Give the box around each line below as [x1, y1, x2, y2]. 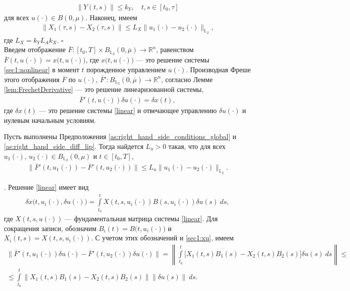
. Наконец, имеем [85, 12, 137, 23]
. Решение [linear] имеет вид [4, 181, 89, 192]
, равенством [156, 44, 194, 55]
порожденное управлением [86, 64, 166, 74]
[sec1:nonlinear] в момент [4, 64, 80, 74]
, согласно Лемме [161, 74, 213, 84]
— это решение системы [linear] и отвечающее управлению [39, 105, 217, 116]
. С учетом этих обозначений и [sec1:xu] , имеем [91, 233, 234, 243]
